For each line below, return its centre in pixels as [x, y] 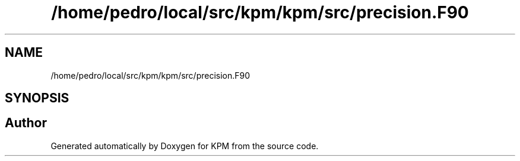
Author [26, 123]
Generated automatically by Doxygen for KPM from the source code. [185, 146]
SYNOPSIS [37, 98]
